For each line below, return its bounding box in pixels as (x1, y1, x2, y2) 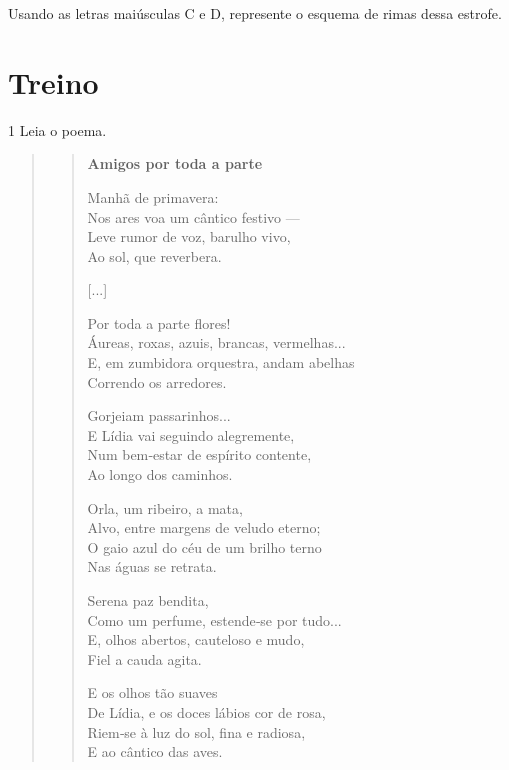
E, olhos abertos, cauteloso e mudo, (87, 629, 305, 650)
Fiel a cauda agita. (87, 648, 202, 669)
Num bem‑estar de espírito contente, (87, 444, 312, 465)
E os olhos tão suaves (87, 682, 218, 703)
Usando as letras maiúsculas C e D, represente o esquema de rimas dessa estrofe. (8, 3, 502, 23)
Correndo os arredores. (87, 371, 227, 392)
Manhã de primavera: (87, 186, 219, 207)
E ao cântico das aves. (87, 741, 223, 762)
